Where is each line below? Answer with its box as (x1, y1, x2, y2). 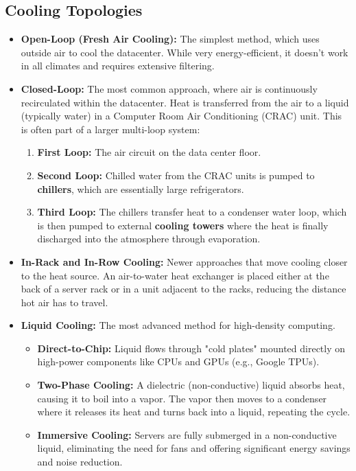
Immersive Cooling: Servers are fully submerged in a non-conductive (37, 427, 337, 441)
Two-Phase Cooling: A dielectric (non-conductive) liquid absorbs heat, (37, 378, 345, 392)
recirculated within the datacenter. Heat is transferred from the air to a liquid (21, 95, 349, 109)
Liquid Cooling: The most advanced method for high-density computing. (21, 318, 335, 332)
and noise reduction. (37, 455, 123, 469)
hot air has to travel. (21, 295, 108, 309)
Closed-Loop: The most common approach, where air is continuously (21, 81, 318, 95)
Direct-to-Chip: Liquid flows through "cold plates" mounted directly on (37, 341, 346, 355)
